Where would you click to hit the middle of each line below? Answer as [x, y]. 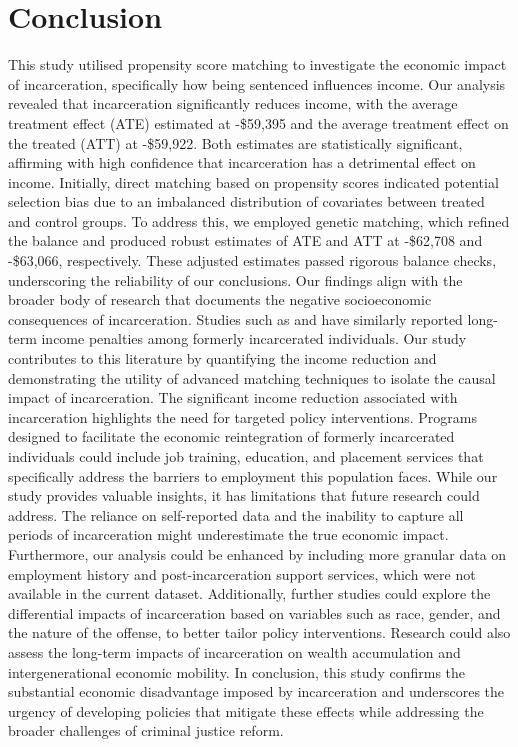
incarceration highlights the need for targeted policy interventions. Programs [242, 416]
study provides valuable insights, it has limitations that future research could [244, 495]
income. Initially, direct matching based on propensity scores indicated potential [253, 181]
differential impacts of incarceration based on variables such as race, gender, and [254, 612]
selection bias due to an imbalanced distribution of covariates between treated [246, 201]
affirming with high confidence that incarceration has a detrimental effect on [242, 162]
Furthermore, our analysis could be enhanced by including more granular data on [257, 553]
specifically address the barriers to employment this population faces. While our [253, 475]
